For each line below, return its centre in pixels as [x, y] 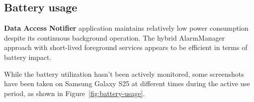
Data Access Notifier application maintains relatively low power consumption [126, 28]
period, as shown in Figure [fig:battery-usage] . [75, 93]
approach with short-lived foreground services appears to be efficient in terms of [126, 47]
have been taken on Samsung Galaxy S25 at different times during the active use [127, 83]
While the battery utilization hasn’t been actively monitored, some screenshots [124, 74]
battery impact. [28, 57]
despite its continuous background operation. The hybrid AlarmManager [115, 37]
